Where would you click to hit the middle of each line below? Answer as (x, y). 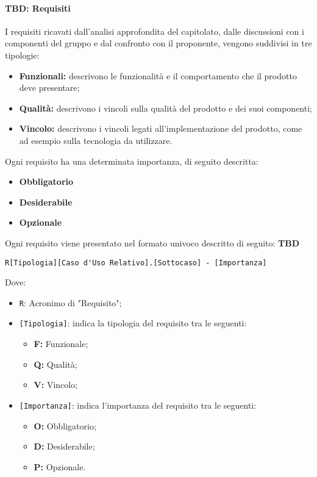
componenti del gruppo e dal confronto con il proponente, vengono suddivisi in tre (158, 43)
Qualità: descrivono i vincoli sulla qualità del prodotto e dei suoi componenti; (166, 108)
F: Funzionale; (61, 344)
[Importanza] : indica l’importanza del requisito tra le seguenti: (138, 405)
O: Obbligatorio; (65, 425)
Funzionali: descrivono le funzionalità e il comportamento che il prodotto (158, 75)
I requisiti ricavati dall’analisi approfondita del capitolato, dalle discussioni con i (155, 31)
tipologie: (22, 55)
